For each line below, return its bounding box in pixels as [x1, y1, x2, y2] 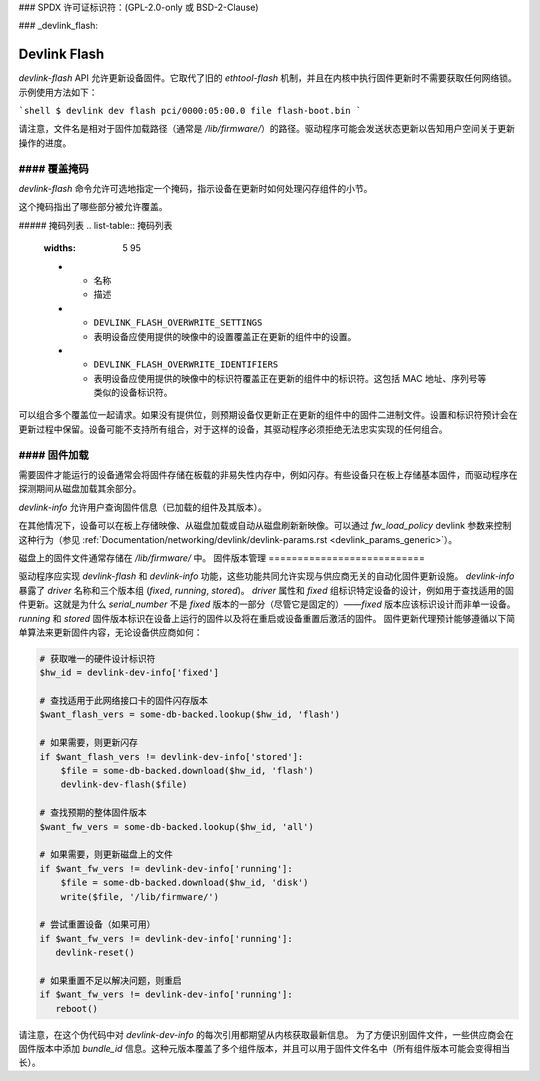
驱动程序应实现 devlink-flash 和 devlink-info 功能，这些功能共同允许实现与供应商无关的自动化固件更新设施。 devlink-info [18, 570, 515, 582]
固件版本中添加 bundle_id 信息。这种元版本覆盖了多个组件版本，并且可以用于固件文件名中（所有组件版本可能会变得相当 [18, 1043, 510, 1055]
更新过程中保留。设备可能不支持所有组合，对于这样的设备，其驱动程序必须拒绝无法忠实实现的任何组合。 [18, 423, 448, 435]
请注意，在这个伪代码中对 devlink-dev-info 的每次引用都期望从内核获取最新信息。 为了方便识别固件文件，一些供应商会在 [18, 1028, 514, 1040]
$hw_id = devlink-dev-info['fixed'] [39, 667, 220, 679]
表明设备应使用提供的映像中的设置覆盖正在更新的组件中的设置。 [93, 330, 357, 342]
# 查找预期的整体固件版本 [39, 807, 147, 819]
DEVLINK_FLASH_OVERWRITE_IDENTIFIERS [93, 359, 279, 370]
